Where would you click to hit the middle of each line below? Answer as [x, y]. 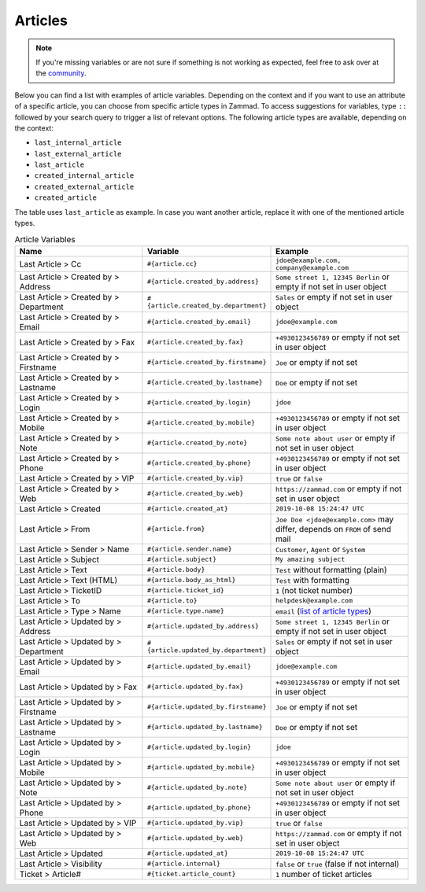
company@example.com [312, 267]
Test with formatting [313, 580]
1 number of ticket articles [324, 874]
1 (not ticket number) [314, 590]
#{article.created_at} [187, 509]
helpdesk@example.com [314, 601]
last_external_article [78, 154]
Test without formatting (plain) [331, 569]
